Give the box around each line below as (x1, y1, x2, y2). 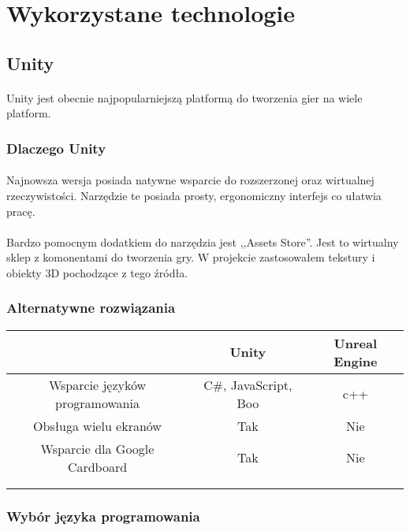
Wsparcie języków (48, 375, 147, 394)
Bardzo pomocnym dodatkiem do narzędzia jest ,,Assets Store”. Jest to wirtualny (6, 233, 399, 250)
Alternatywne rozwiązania (6, 298, 176, 317)
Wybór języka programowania (6, 506, 200, 525)
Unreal (334, 333, 378, 352)
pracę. (6, 202, 35, 219)
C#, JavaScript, (203, 375, 293, 394)
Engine (334, 351, 378, 370)
